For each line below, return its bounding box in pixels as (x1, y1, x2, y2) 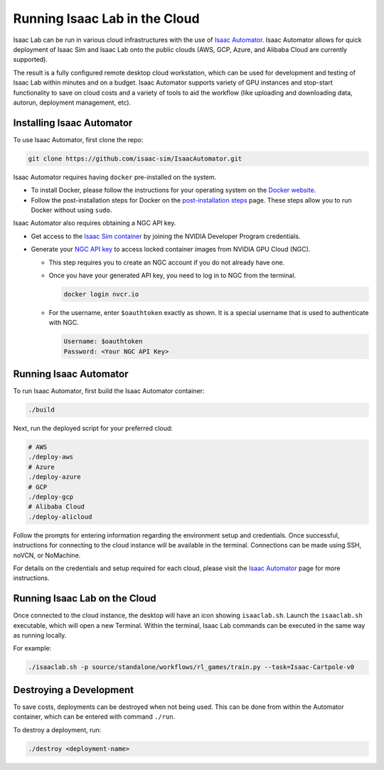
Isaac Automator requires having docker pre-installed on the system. (13, 173, 217, 181)
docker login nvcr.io (63, 290, 139, 298)
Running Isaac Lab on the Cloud (13, 592, 156, 604)
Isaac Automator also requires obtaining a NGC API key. (13, 219, 176, 228)
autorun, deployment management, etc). (13, 98, 132, 107)
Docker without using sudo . (31, 205, 112, 214)
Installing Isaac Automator (13, 117, 133, 129)
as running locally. (13, 631, 67, 640)
